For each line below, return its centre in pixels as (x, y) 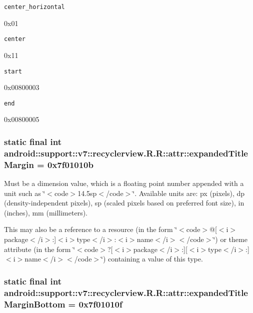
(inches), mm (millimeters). (46, 212)
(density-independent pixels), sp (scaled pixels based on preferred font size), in (124, 203)
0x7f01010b (70, 164)
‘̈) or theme (230, 239)
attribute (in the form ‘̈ (40, 249)
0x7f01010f (100, 304)
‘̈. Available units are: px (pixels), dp (189, 193)
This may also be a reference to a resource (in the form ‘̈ (91, 229)
